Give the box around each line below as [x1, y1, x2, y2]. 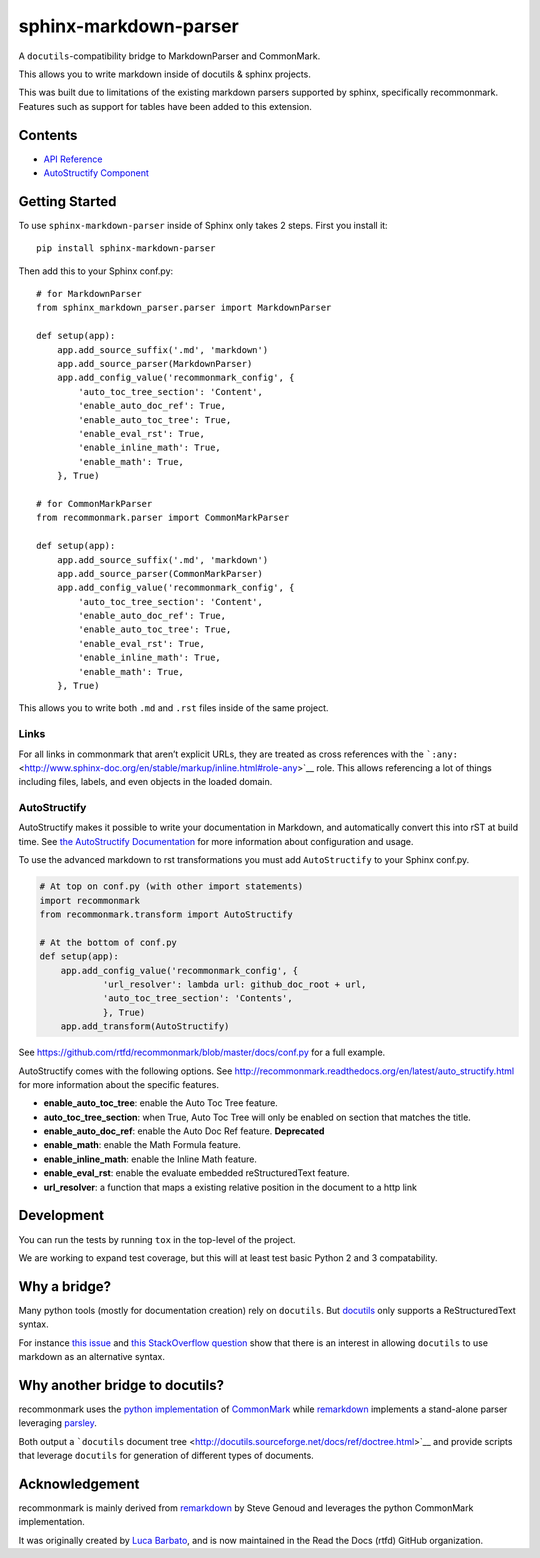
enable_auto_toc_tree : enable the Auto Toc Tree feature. [43, 1097, 279, 1109]
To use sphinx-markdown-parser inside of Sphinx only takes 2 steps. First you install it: [18, 219, 389, 231]
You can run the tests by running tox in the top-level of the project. [18, 1233, 296, 1245]
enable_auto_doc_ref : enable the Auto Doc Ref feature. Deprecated [43, 1125, 325, 1137]
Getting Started [18, 193, 117, 210]
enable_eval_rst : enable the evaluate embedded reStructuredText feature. [43, 1167, 350, 1179]
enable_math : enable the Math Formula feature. [43, 1139, 242, 1151]
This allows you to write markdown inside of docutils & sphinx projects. [18, 68, 312, 80]
